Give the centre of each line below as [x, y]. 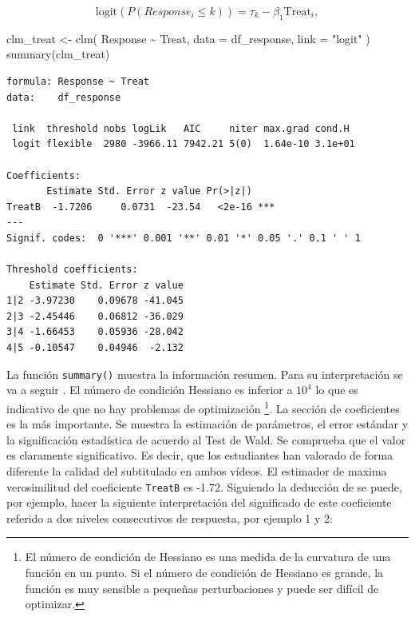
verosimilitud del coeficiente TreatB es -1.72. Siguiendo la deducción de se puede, [204, 486]
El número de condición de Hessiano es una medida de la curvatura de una [208, 557]
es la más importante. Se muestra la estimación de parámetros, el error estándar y [207, 424]
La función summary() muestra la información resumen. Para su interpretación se [205, 374]
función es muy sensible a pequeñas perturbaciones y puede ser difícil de [202, 588]
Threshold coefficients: [72, 270]
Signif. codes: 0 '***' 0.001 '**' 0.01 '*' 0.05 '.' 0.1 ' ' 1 [184, 238]
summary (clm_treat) [58, 54]
